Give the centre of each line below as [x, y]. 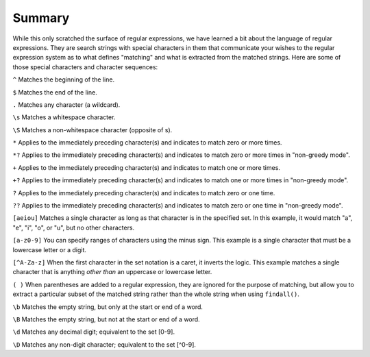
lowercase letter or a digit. [50, 249]
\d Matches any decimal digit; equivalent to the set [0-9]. [94, 332]
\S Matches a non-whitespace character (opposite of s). [92, 130]
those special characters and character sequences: [85, 67]
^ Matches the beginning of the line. [64, 79]
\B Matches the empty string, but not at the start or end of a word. [106, 319]
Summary [41, 18]
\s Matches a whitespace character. [64, 117]
